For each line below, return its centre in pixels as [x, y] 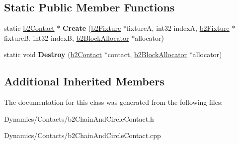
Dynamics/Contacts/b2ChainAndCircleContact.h [79, 118]
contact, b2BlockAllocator [147, 54]
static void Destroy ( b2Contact [53, 54]
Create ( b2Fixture [92, 28]
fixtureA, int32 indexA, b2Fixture [178, 28]
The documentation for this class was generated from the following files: [114, 102]
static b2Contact [29, 28]
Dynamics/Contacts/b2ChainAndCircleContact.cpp [82, 135]
